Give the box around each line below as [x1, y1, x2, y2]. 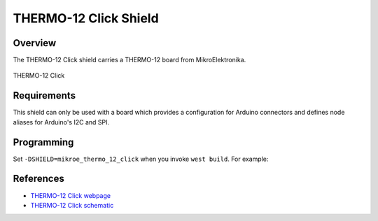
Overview [13, 37, 57, 49]
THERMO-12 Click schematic [30, 201, 114, 209]
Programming [13, 136, 74, 148]
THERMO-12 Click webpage [30, 191, 111, 199]
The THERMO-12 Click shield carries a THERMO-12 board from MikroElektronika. [13, 56, 246, 64]
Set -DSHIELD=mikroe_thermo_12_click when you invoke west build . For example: [13, 155, 269, 163]
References [13, 173, 64, 185]
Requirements [13, 90, 76, 101]
